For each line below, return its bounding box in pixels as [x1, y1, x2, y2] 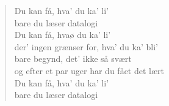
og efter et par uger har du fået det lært [14, 64, 164, 77]
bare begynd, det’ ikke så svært [14, 52, 132, 65]
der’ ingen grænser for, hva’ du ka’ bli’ [14, 40, 158, 53]
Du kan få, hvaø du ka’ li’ [14, 28, 111, 41]
